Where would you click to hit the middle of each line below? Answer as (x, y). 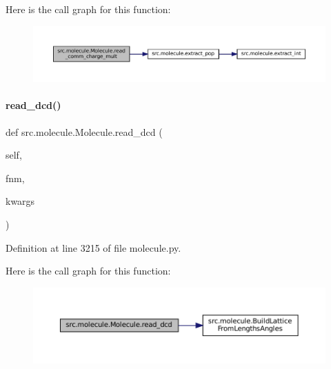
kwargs (20, 201)
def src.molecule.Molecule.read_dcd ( (84, 131)
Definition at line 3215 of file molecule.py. (93, 247)
